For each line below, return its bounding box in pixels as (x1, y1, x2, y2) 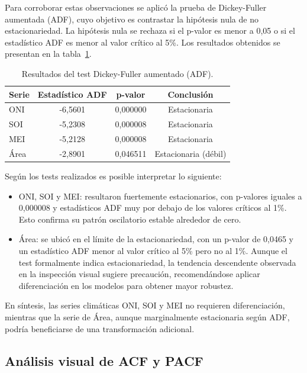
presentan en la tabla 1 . (5, 47, 92, 60)
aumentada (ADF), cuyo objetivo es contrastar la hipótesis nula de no (5, 12, 258, 25)
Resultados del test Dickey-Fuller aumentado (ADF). (21, 67, 214, 79)
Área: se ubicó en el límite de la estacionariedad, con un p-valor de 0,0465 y (18, 233, 293, 245)
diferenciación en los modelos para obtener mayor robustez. (18, 279, 234, 291)
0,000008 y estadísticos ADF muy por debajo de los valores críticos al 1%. (18, 201, 287, 214)
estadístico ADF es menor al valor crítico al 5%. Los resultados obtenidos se (5, 36, 280, 48)
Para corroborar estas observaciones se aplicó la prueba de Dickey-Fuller (5, 1, 267, 13)
